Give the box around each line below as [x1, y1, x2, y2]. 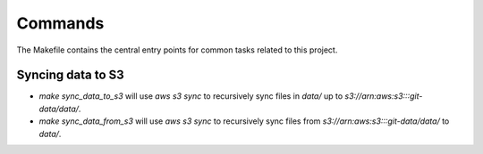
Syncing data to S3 [16, 68, 124, 83]
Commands [16, 13, 105, 33]
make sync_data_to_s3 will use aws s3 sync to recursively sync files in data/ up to [38, 91, 343, 101]
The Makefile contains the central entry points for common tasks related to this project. [16, 45, 338, 55]
